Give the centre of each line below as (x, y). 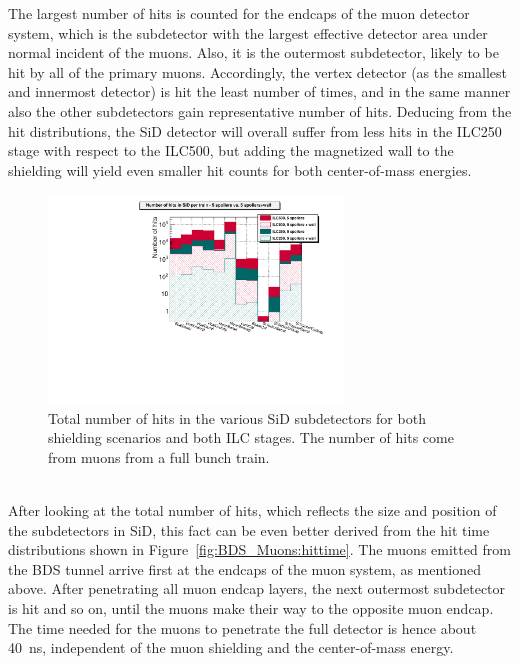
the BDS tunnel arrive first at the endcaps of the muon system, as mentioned (244, 568)
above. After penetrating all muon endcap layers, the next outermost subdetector (257, 588)
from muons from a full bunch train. (159, 456)
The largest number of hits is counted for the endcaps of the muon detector (239, 13)
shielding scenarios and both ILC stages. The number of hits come (251, 437)
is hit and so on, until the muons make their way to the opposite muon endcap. (251, 608)
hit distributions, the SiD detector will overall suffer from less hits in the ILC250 (255, 130)
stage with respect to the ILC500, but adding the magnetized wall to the (231, 150)
